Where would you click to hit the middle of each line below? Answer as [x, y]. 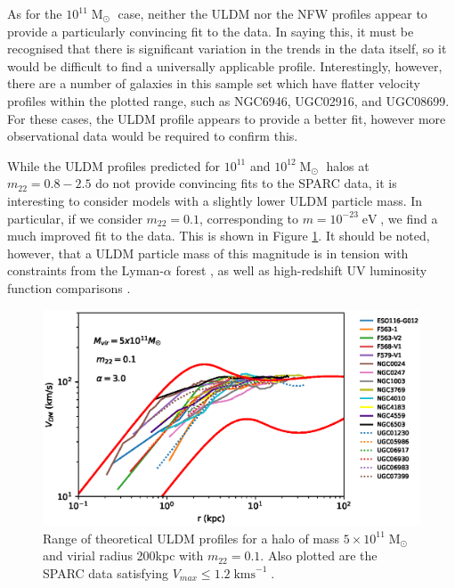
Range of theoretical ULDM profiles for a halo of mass [191, 538]
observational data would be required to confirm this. [153, 136]
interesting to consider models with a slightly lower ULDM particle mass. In [215, 200]
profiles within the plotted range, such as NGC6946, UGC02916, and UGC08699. [228, 100]
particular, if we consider [75, 218]
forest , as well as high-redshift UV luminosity [301, 270]
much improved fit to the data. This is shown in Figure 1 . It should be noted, [219, 236]
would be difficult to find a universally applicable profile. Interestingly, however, [225, 65]
